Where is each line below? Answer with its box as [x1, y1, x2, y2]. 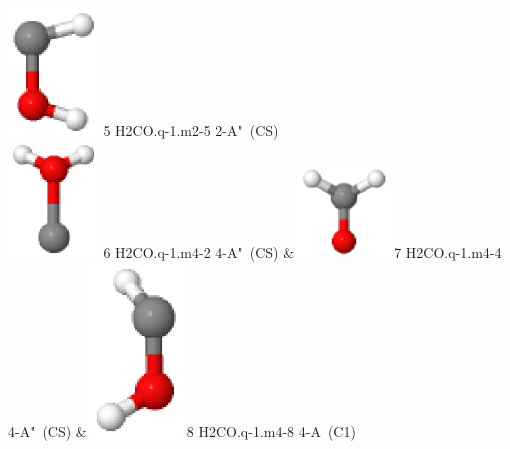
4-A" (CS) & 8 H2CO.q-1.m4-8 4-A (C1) [8, 420, 356, 441]
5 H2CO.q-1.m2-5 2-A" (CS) [103, 119, 279, 140]
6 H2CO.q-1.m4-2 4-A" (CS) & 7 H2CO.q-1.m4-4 [103, 242, 502, 263]
